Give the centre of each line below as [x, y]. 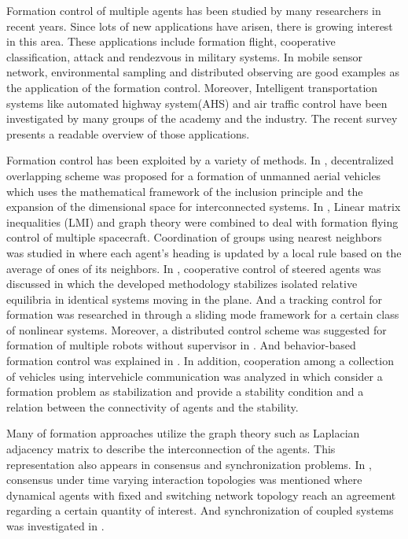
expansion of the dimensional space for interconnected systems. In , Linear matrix [204, 207]
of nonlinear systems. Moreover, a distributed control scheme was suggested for [197, 329]
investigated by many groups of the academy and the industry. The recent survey [202, 118]
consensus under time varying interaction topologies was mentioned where [184, 480]
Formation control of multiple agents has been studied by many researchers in [194, 10]
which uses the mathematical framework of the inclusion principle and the [185, 191]
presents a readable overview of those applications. [128, 133]
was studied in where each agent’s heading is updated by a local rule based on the [204, 252]
